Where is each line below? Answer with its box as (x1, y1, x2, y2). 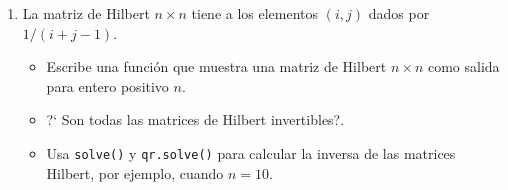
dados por (368, 3, 430, 23)
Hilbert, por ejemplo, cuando (46, 162, 224, 183)
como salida (427, 56, 500, 77)
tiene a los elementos (191, 3, 319, 23)
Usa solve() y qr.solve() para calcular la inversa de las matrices (46, 142, 456, 163)
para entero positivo (46, 75, 169, 96)
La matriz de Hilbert (22, 3, 150, 23)
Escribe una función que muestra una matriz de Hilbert (46, 56, 387, 77)
